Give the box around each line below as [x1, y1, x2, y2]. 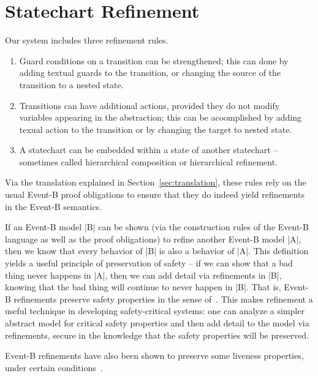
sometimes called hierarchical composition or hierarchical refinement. [19, 155, 278, 168]
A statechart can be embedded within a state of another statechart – [19, 143, 278, 156]
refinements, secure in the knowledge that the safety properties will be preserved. [5, 328, 309, 341]
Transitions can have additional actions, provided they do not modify [19, 99, 280, 111]
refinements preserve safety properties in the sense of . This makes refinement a [13, 292, 313, 305]
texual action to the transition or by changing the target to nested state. [19, 122, 292, 135]
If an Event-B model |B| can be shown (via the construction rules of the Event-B [5, 220, 309, 233]
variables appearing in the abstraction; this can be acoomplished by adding [19, 111, 301, 124]
